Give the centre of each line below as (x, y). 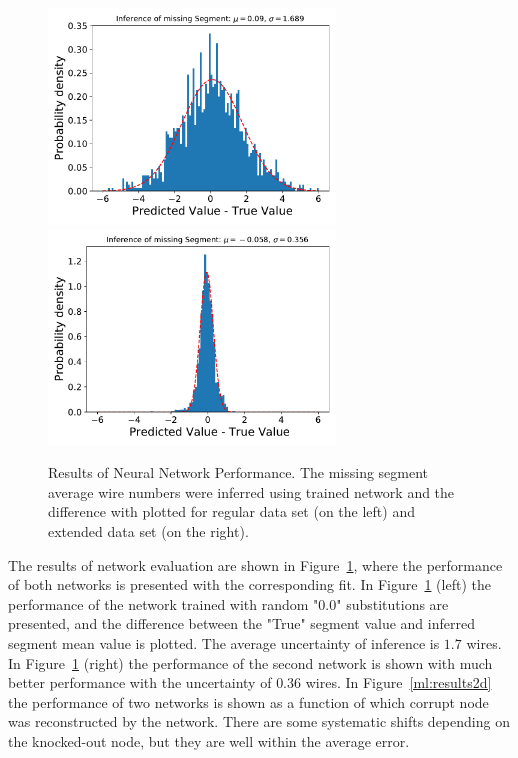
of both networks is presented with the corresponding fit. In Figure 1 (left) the (249, 584)
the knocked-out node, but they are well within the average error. (209, 740)
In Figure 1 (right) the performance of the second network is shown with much (250, 662)
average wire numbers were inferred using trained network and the (251, 491)
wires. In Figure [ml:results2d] (398, 682)
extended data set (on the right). (148, 530)
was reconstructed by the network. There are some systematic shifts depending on (259, 721)
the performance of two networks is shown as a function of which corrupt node (248, 701)
